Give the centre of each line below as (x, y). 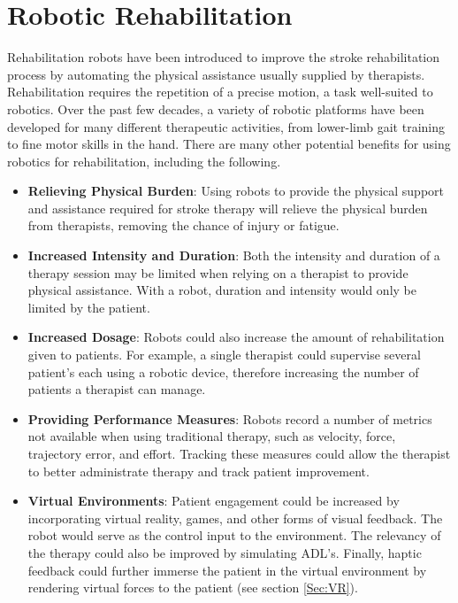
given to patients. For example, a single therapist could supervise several (224, 355)
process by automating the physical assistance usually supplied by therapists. (216, 74)
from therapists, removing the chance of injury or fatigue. (183, 225)
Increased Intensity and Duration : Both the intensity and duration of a (234, 255)
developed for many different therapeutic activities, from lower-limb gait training (226, 126)
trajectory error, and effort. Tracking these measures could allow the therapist (239, 453)
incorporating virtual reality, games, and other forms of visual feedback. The (235, 518)
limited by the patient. (89, 307)
